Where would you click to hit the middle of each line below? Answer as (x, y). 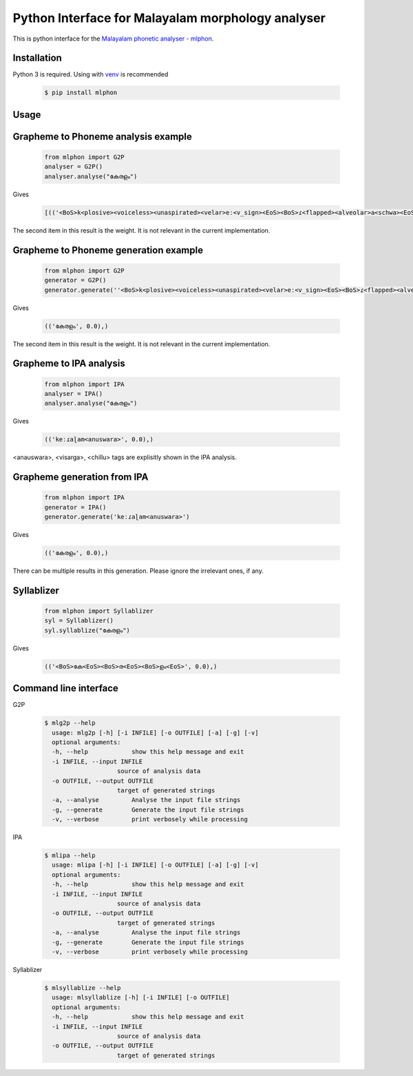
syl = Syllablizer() (79, 621)
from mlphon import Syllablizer (99, 611)
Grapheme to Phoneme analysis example (103, 137)
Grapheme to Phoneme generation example (108, 250)
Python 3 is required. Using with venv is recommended (91, 74)
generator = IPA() (75, 507)
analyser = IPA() (74, 393)
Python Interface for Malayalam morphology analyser (169, 18)
